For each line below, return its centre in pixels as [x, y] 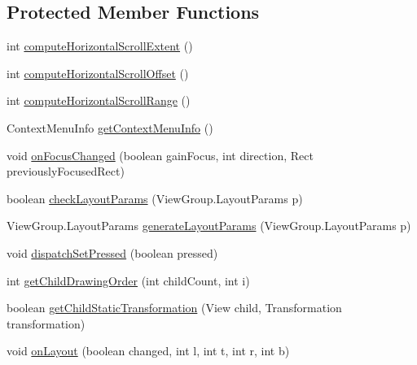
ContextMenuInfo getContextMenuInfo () [110, 127]
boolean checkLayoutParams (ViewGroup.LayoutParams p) [155, 198]
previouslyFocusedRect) [66, 171]
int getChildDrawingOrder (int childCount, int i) [128, 280]
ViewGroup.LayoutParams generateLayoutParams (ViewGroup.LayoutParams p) [209, 226]
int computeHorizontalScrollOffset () [98, 73]
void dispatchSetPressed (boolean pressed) [112, 252]
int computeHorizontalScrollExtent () [100, 46]
